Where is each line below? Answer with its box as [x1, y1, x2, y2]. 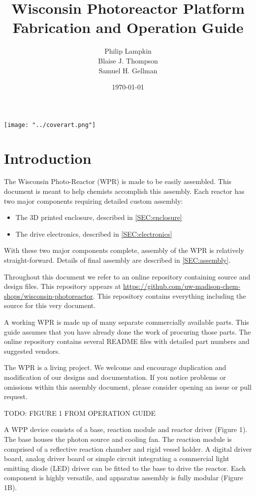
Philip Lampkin [104, 46, 152, 56]
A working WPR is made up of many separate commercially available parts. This [4, 317, 249, 327]
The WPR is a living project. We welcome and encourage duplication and [4, 362, 226, 372]
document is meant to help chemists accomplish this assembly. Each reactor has [4, 186, 245, 196]
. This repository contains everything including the [93, 290, 246, 301]
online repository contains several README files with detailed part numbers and [4, 336, 250, 346]
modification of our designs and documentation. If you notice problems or [4, 372, 226, 382]
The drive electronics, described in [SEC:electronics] [15, 228, 172, 239]
